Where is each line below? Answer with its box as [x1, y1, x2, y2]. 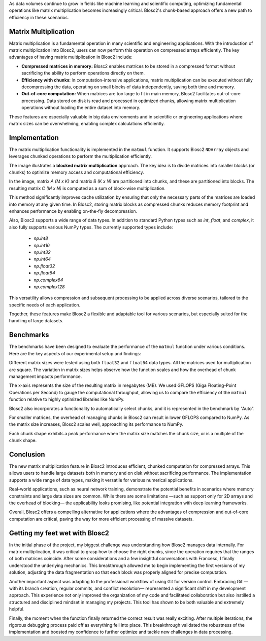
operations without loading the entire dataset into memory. [21, 105, 140, 111]
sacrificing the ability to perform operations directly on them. [21, 70, 145, 76]
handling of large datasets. [9, 318, 64, 324]
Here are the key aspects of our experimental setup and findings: [9, 350, 141, 356]
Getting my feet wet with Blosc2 [9, 528, 109, 537]
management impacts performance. [9, 373, 82, 379]
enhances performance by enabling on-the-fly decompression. [9, 208, 137, 214]
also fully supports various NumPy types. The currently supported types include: [9, 224, 173, 230]
